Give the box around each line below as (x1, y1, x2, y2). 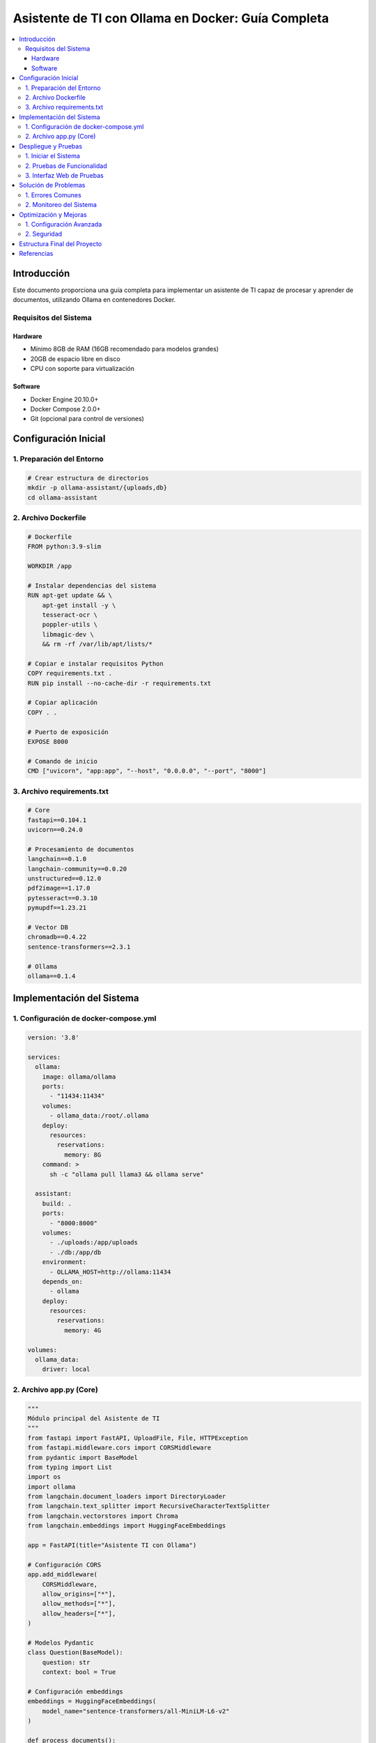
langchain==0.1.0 (27, 855, 87, 863)
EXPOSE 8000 (27, 738, 69, 746)
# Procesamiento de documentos (27, 845, 135, 853)
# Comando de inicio (27, 757, 97, 765)
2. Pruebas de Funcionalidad (25, 161, 107, 170)
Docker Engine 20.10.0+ (30, 395, 99, 404)
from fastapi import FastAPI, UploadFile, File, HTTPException (27, 1433, 249, 1442)
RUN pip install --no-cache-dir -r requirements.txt (27, 679, 212, 687)
